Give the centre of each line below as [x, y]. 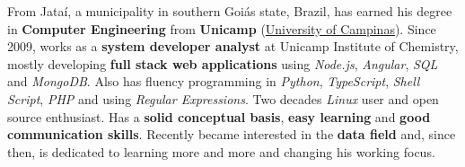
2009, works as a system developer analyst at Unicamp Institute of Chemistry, [233, 46]
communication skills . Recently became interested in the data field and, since [232, 134]
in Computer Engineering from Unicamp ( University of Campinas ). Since [222, 28]
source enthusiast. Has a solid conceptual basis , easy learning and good [219, 116]
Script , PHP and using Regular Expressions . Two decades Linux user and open [223, 98]
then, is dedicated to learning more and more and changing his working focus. [221, 151]
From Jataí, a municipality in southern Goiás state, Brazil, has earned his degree [230, 11]
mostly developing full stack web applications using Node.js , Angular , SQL [223, 63]
